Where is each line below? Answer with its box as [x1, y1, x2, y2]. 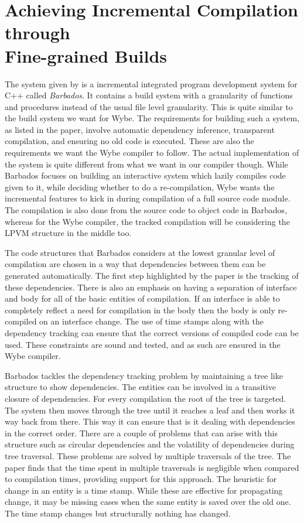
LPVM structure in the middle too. [5, 227, 132, 239]
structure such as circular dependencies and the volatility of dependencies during [5, 438, 295, 450]
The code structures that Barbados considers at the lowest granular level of [5, 246, 275, 258]
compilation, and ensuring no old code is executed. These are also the [5, 135, 254, 147]
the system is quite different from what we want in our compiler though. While [5, 158, 288, 170]
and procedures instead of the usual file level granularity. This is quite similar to [5, 100, 293, 112]
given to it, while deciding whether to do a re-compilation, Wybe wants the [5, 180, 275, 193]
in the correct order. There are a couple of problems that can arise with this [5, 426, 278, 439]
